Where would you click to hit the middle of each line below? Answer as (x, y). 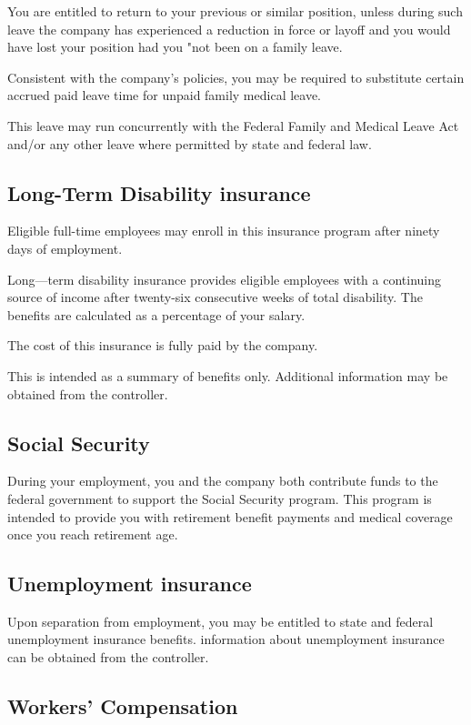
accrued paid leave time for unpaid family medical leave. (165, 95)
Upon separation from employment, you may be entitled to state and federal (220, 621)
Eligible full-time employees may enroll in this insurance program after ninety (224, 231)
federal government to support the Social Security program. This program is (220, 498)
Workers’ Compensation (123, 706)
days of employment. (65, 248)
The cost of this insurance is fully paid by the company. (163, 345)
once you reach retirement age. (93, 534)
